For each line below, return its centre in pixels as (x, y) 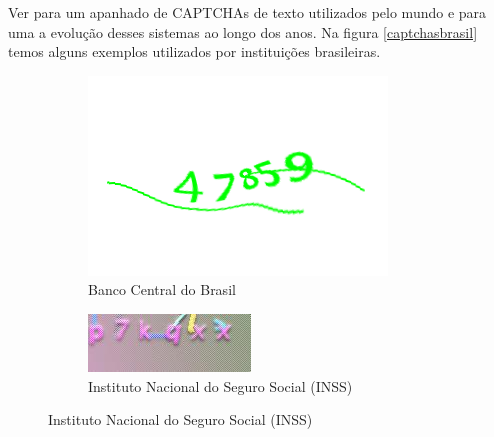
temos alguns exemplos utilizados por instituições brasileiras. (194, 51)
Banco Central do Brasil (162, 289)
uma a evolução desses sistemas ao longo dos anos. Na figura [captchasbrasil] (243, 31)
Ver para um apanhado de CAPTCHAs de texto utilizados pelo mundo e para (247, 12)
